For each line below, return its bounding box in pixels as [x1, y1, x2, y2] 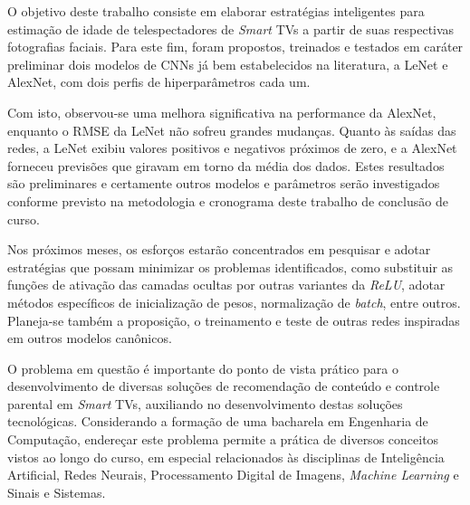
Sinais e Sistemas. [7, 482, 106, 501]
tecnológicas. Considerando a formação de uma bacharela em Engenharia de [7, 412, 428, 431]
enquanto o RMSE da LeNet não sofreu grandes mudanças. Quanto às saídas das [7, 120, 456, 139]
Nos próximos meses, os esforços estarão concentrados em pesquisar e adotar [7, 240, 431, 259]
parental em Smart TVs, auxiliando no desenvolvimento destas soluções [7, 394, 403, 413]
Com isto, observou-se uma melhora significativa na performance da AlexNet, [7, 102, 436, 121]
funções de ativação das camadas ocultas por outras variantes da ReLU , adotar [7, 275, 446, 294]
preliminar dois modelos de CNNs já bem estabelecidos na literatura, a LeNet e [7, 54, 448, 73]
